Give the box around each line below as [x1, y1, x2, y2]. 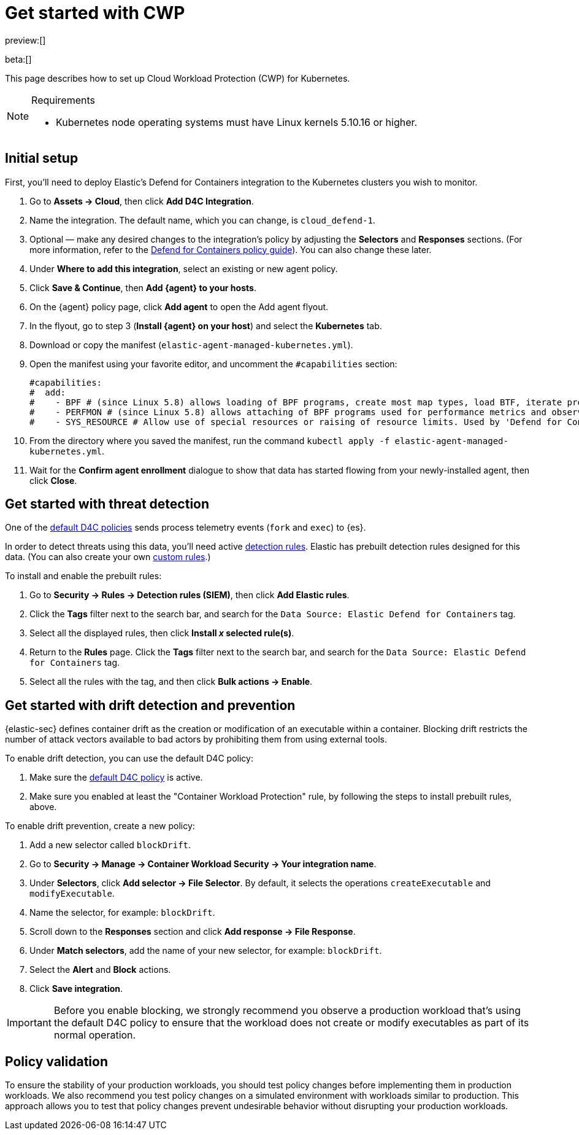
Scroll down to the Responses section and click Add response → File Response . [29, 926, 356, 937]
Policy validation [5, 1053, 109, 1069]
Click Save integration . [29, 983, 123, 994]
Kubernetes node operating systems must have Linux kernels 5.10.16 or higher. [56, 115, 418, 128]
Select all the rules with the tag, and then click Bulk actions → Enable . [29, 676, 313, 687]
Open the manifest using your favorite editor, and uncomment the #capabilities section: [29, 358, 397, 369]
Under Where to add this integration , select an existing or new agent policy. [29, 263, 338, 274]
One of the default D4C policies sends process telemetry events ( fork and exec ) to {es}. [5, 522, 366, 533]
